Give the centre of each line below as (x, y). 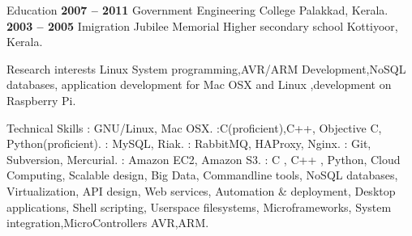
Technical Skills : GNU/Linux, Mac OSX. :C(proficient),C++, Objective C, (194, 127)
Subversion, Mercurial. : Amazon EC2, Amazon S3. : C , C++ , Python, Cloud (204, 159)
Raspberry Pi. (41, 100)
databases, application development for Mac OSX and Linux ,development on (199, 84)
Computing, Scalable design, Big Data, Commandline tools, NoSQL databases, (202, 175)
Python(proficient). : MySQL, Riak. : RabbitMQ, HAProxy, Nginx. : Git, (189, 143)
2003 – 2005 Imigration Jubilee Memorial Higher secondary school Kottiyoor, (202, 25)
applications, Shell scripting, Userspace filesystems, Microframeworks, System (199, 206)
